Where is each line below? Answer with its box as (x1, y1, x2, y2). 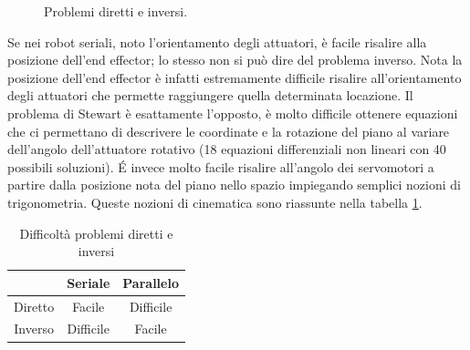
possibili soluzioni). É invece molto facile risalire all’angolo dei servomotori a (7, 157, 434, 176)
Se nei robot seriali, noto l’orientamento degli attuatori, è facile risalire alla (7, 32, 427, 51)
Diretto (14, 296, 55, 315)
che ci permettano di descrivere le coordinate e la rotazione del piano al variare (7, 121, 450, 140)
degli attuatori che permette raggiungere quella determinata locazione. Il (7, 86, 413, 105)
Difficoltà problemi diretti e (19, 223, 173, 242)
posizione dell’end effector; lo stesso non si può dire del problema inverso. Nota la (7, 50, 463, 69)
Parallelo (122, 273, 179, 292)
